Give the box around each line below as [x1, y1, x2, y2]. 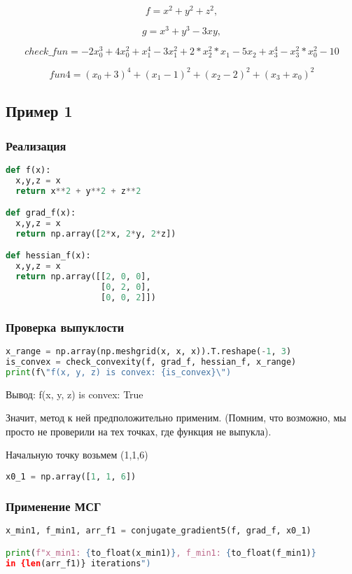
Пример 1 [6, 100, 73, 122]
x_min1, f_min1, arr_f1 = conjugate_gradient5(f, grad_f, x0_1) [6, 526, 311, 536]
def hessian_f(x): [6, 251, 91, 261]
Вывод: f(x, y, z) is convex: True [6, 386, 143, 401]
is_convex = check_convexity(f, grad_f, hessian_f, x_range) [6, 356, 297, 367]
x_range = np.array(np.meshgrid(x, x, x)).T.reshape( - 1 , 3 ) [6, 346, 292, 357]
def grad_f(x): [6, 208, 76, 218]
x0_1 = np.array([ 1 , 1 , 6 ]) [6, 472, 136, 482]
